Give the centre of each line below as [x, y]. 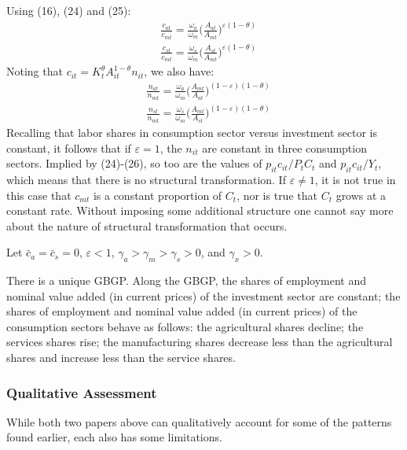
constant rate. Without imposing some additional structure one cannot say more [200, 210]
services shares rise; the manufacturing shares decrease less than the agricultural [200, 342]
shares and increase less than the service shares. [121, 358]
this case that [39, 195]
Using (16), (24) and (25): [69, 10]
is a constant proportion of [158, 195]
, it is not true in [355, 179]
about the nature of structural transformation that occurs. [147, 225]
